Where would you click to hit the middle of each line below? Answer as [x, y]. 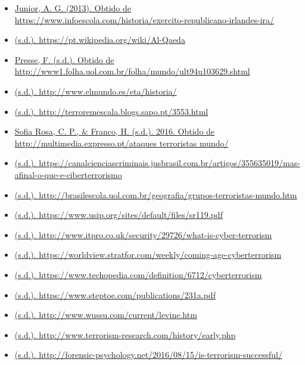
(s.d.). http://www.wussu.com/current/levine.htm [106, 315]
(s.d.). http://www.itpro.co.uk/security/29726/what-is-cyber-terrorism [143, 234]
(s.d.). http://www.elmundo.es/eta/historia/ [96, 91]
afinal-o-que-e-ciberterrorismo [68, 174]
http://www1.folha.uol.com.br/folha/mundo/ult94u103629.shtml [132, 71]
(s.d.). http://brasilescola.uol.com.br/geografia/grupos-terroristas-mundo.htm [156, 194]
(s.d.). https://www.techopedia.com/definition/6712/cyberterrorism [138, 274]
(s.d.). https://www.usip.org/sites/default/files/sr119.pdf [119, 215]
